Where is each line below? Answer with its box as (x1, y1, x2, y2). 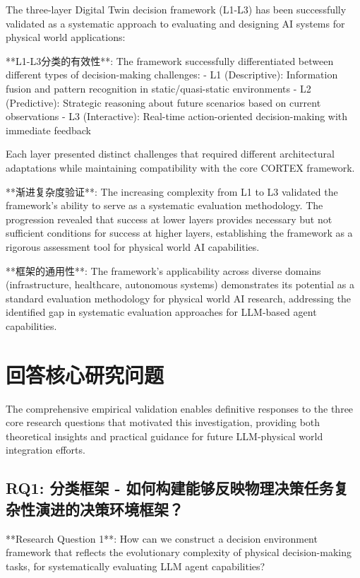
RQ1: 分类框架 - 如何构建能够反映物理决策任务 (6, 477, 334, 499)
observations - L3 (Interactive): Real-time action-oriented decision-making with (6, 109, 348, 124)
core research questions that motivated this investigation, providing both (6, 415, 320, 430)
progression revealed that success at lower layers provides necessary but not (6, 211, 332, 226)
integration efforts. (6, 442, 85, 457)
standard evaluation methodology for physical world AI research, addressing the (6, 290, 352, 305)
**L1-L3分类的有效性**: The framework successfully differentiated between (6, 53, 334, 68)
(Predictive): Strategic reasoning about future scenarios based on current (6, 95, 321, 110)
